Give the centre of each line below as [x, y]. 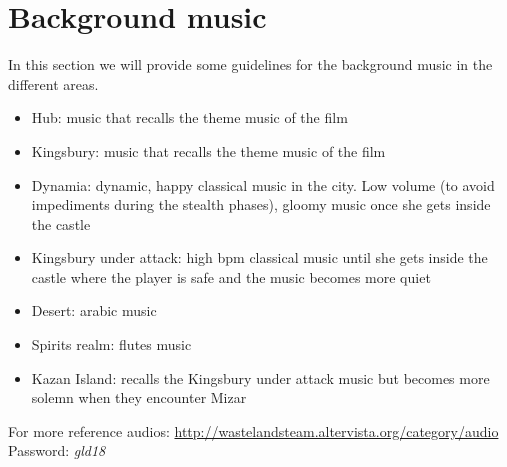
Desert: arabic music [94, 310]
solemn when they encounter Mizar [139, 397]
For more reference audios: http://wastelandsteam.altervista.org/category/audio [253, 430]
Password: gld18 [57, 450]
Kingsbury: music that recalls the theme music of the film [208, 150]
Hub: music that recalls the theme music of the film [189, 117]
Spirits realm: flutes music [111, 344]
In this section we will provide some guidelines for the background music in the [250, 64]
